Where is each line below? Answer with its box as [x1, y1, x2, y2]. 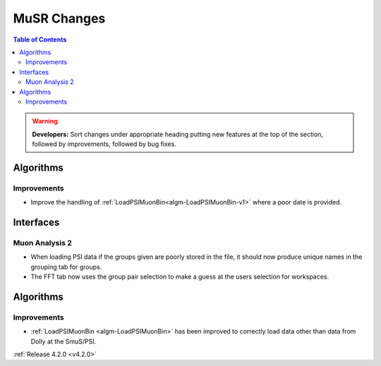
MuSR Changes [13, 11, 106, 26]
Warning [32, 117, 58, 126]
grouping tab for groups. [30, 262, 102, 271]
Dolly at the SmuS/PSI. [30, 337, 97, 346]
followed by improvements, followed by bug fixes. [32, 140, 176, 148]
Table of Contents [13, 35, 67, 44]
